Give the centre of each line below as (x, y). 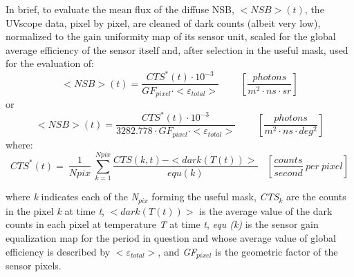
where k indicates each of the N (72, 197)
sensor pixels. (34, 265)
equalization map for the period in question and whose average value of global (171, 237)
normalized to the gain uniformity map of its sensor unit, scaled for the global (171, 36)
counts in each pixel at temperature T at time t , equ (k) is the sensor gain (162, 224)
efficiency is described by (58, 251)
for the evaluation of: (50, 63)
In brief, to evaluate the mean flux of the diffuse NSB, (120, 9)
